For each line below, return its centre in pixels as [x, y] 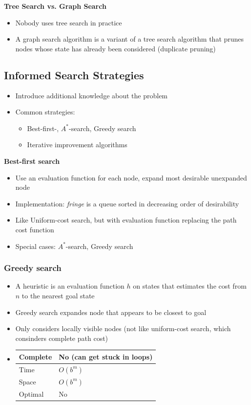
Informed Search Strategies [74, 75]
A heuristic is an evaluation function [70, 286]
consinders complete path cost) [62, 338]
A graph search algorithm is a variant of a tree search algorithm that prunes [130, 39]
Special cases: [35, 246]
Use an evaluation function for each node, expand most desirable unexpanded [131, 177]
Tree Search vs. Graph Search [55, 6]
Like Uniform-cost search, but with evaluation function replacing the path [126, 220]
